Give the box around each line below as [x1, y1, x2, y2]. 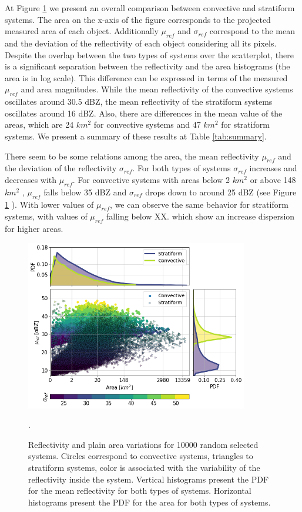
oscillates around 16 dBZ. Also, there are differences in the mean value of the [5, 107, 283, 119]
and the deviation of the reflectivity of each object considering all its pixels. [5, 36, 277, 49]
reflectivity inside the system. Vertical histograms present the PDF [28, 473, 269, 485]
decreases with [5, 173, 57, 185]
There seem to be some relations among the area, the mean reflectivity [5, 149, 259, 162]
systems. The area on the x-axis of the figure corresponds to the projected [5, 13, 271, 25]
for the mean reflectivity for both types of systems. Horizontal [28, 484, 251, 497]
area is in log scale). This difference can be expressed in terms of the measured [5, 71, 288, 84]
